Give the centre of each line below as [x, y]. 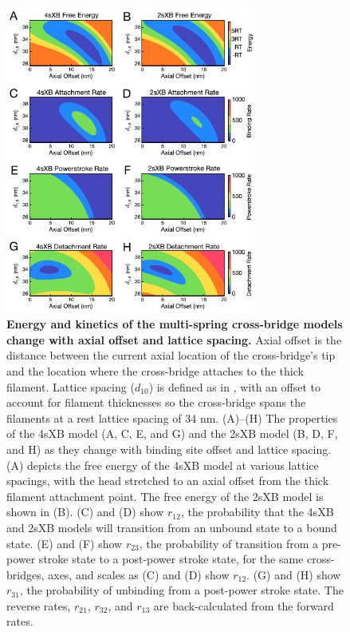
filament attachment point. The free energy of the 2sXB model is [165, 496]
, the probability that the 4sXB [257, 512]
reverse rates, [39, 605]
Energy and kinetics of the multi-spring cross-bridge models [175, 324]
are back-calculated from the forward [244, 605]
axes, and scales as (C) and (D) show [139, 574]
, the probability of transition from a [229, 543]
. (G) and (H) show [294, 574]
